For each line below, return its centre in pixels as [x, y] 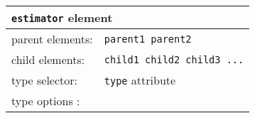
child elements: [48, 59]
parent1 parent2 [148, 39]
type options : [46, 101]
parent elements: [52, 39]
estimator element [62, 17]
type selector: [45, 80]
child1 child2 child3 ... [174, 59]
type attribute [140, 80]
